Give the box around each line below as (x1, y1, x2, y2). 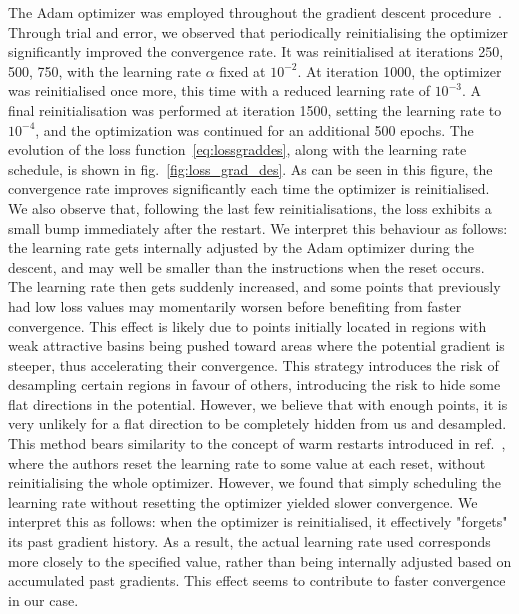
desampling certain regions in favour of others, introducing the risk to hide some (8, 374, 501, 395)
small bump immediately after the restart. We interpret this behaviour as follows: (8, 217, 508, 238)
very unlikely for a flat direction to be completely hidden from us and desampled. (8, 413, 507, 434)
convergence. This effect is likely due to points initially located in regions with (8, 315, 487, 336)
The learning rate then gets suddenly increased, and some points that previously (8, 276, 501, 297)
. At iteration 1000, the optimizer (297, 60, 502, 81)
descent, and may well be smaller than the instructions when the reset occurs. (8, 256, 485, 277)
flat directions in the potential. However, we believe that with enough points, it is (8, 393, 508, 414)
